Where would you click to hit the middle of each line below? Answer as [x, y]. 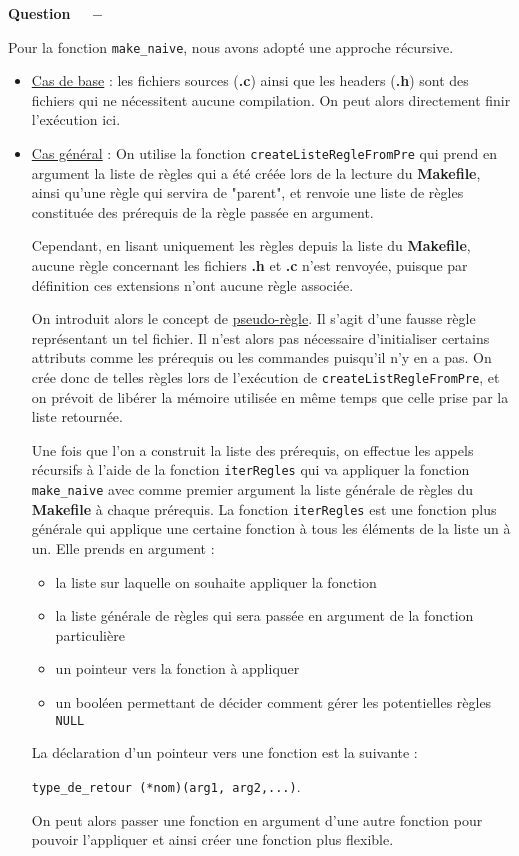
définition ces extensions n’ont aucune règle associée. [192, 284]
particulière [90, 634]
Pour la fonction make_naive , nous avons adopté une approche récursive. [231, 46]
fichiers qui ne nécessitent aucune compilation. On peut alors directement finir [271, 99]
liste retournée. [77, 416]
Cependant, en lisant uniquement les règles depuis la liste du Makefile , [251, 245]
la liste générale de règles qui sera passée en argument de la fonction [264, 615]
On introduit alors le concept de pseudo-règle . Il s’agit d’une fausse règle [253, 318]
